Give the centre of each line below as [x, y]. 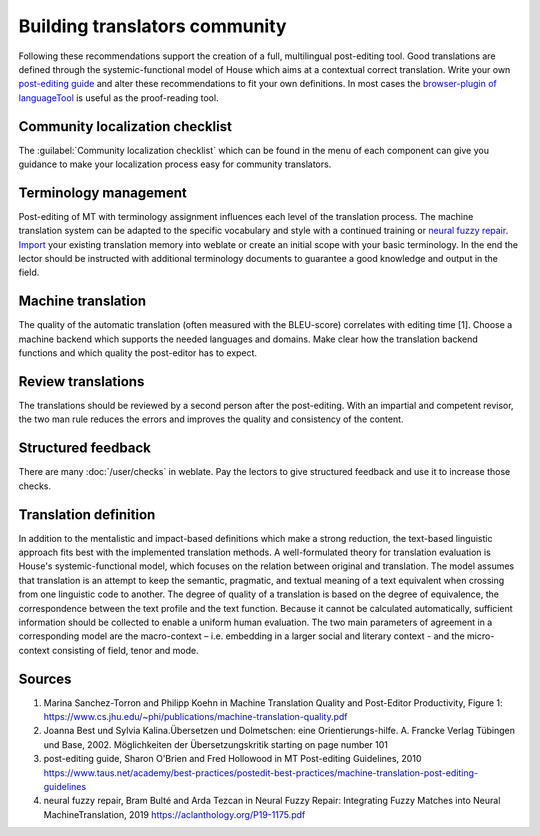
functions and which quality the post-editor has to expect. [138, 353]
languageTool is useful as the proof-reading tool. [118, 97]
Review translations [81, 381]
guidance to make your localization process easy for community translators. [175, 164]
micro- [480, 636]
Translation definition [87, 514]
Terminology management [102, 192]
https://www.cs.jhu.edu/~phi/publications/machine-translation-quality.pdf [196, 717]
